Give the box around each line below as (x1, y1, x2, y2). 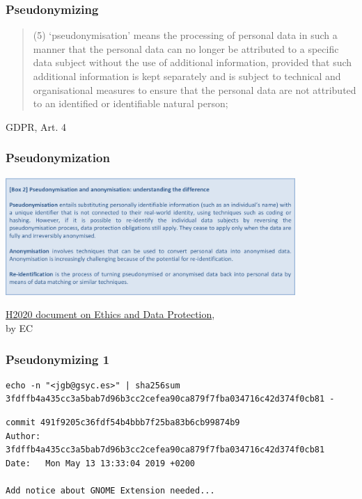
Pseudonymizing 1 (6, 350, 110, 367)
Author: (6, 431, 41, 441)
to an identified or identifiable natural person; (33, 96, 228, 111)
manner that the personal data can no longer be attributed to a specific (33, 41, 339, 56)
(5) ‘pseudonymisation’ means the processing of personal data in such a (33, 28, 338, 42)
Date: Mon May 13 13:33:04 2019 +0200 (6, 458, 196, 468)
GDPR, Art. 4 (6, 119, 67, 134)
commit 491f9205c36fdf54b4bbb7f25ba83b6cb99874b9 (6, 418, 240, 428)
